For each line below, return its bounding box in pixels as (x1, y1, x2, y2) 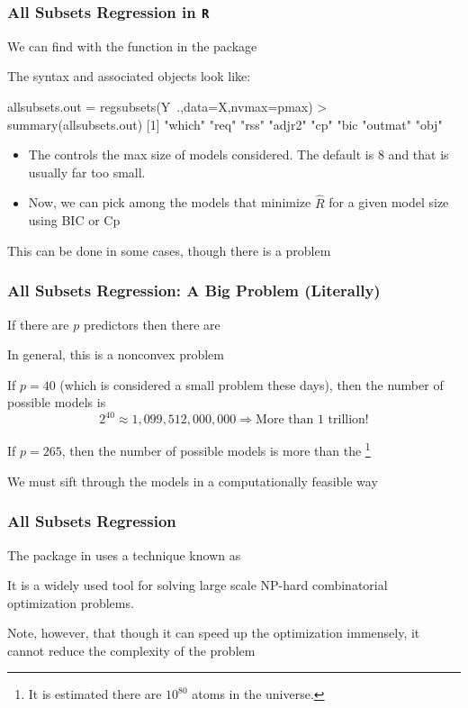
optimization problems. (7, 593, 134, 612)
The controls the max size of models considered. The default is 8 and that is (28, 145, 449, 164)
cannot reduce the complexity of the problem (7, 640, 256, 659)
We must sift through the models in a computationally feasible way (7, 471, 378, 490)
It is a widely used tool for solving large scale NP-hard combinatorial (7, 576, 388, 595)
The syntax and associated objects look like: (7, 67, 251, 86)
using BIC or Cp (28, 211, 121, 230)
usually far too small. (28, 162, 146, 181)
